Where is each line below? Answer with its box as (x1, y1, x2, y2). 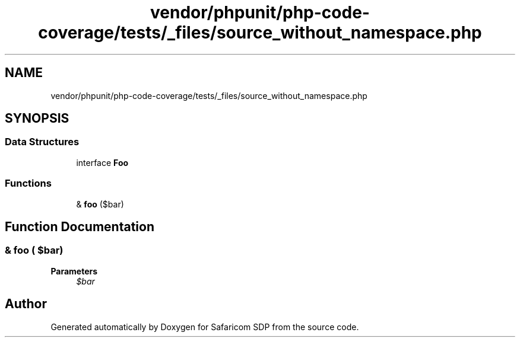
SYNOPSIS (5, 111, 69, 126)
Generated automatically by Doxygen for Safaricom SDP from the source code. (50, 321, 359, 332)
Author (5, 296, 47, 312)
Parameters (50, 266, 98, 276)
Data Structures (5, 136, 80, 148)
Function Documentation (5, 219, 154, 234)
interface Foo (76, 157, 129, 168)
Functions (5, 177, 52, 190)
